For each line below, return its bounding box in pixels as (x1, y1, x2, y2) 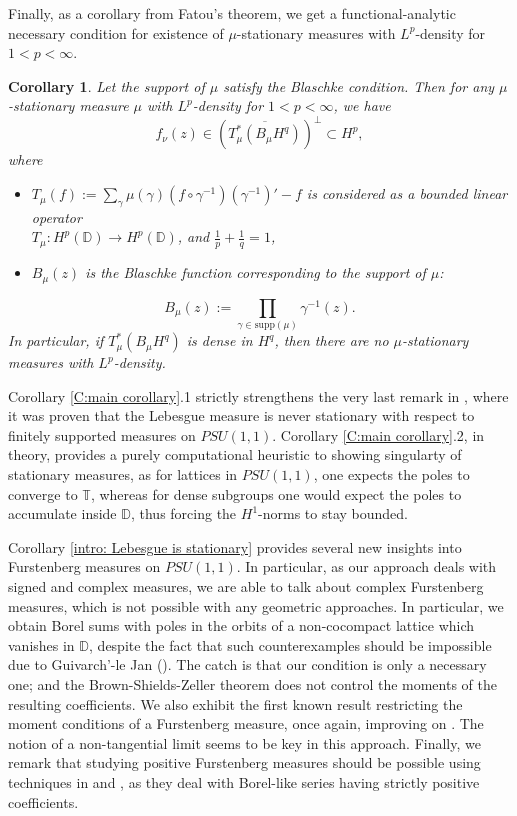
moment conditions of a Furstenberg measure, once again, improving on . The (8, 713, 484, 734)
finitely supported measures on (8, 424, 196, 445)
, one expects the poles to (313, 464, 470, 485)
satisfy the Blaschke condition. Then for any (223, 75, 495, 96)
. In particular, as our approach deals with (236, 556, 497, 577)
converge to (8, 483, 78, 504)
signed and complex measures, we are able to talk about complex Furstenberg (8, 576, 484, 596)
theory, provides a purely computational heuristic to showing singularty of (8, 444, 462, 465)
